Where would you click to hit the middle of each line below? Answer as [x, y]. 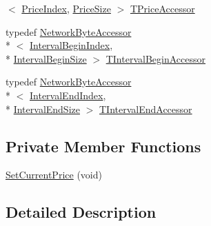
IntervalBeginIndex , [71, 45]
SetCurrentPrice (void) [54, 175]
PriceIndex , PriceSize [66, 8]
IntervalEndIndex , [68, 95]
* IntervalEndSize [43, 109]
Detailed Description [81, 212]
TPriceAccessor [162, 8]
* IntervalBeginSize [46, 58]
